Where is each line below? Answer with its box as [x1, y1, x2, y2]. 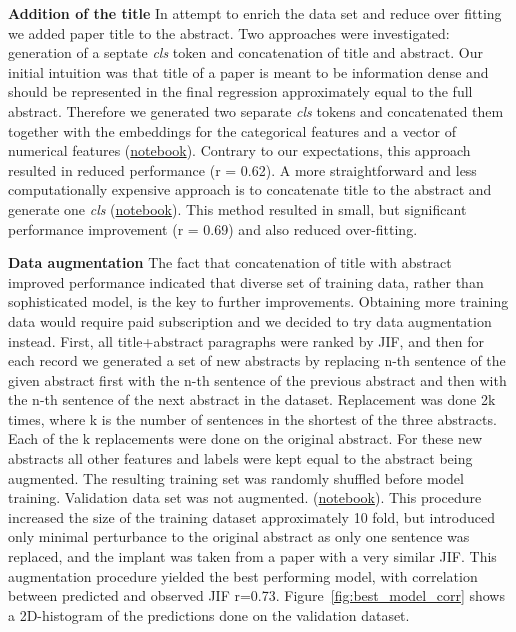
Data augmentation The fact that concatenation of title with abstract [8, 252, 452, 273]
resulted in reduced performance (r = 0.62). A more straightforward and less [8, 159, 477, 180]
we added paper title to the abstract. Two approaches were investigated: [8, 22, 450, 43]
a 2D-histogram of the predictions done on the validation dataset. [8, 604, 410, 625]
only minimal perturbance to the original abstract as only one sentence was [8, 526, 470, 547]
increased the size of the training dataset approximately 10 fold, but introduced [8, 506, 495, 527]
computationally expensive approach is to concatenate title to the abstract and [8, 179, 492, 200]
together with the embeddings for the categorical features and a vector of [8, 120, 456, 141]
